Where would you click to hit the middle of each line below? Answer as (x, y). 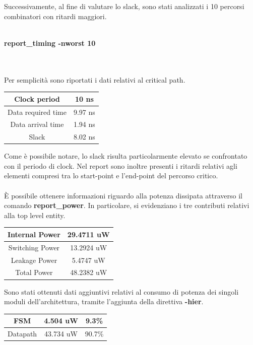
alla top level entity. (35, 215)
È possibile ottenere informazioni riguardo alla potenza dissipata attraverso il (123, 195)
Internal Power (34, 234)
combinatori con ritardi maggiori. (55, 16)
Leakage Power (34, 260)
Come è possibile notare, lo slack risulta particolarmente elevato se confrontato (126, 156)
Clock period (37, 98)
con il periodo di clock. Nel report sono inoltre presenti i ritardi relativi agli (121, 165)
